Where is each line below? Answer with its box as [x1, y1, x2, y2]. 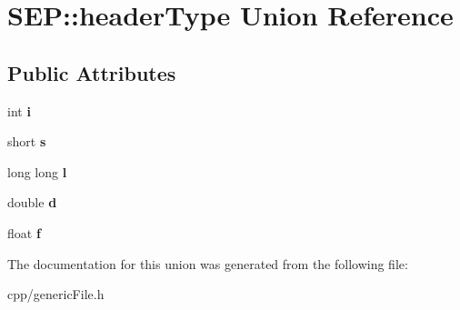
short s [7, 132, 46, 151]
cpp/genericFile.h [7, 285, 105, 304]
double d [7, 193, 57, 212]
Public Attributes [7, 58, 176, 86]
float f [7, 223, 41, 242]
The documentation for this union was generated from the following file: [7, 254, 408, 273]
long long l [7, 162, 67, 181]
